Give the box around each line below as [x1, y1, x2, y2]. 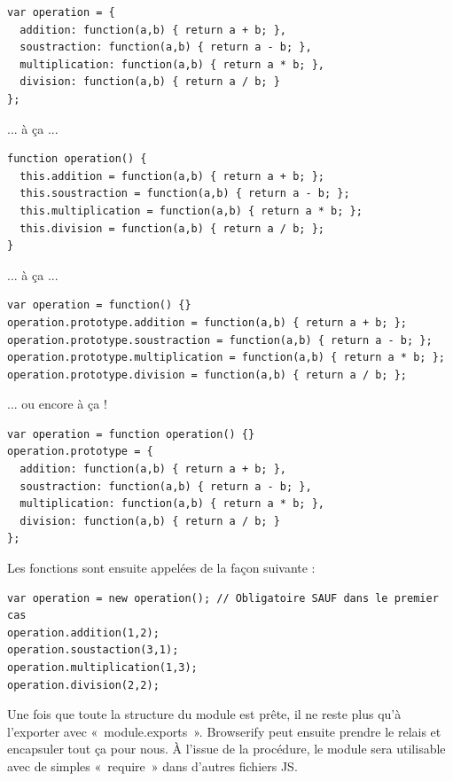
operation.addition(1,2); [7, 626, 160, 639]
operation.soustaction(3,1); [7, 644, 179, 657]
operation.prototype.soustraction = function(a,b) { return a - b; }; [7, 333, 433, 347]
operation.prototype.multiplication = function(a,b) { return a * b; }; [7, 351, 445, 364]
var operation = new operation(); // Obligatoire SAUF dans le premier [7, 591, 439, 605]
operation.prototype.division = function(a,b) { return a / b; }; [7, 368, 408, 381]
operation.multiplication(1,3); [7, 661, 198, 674]
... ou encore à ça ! [7, 394, 107, 413]
